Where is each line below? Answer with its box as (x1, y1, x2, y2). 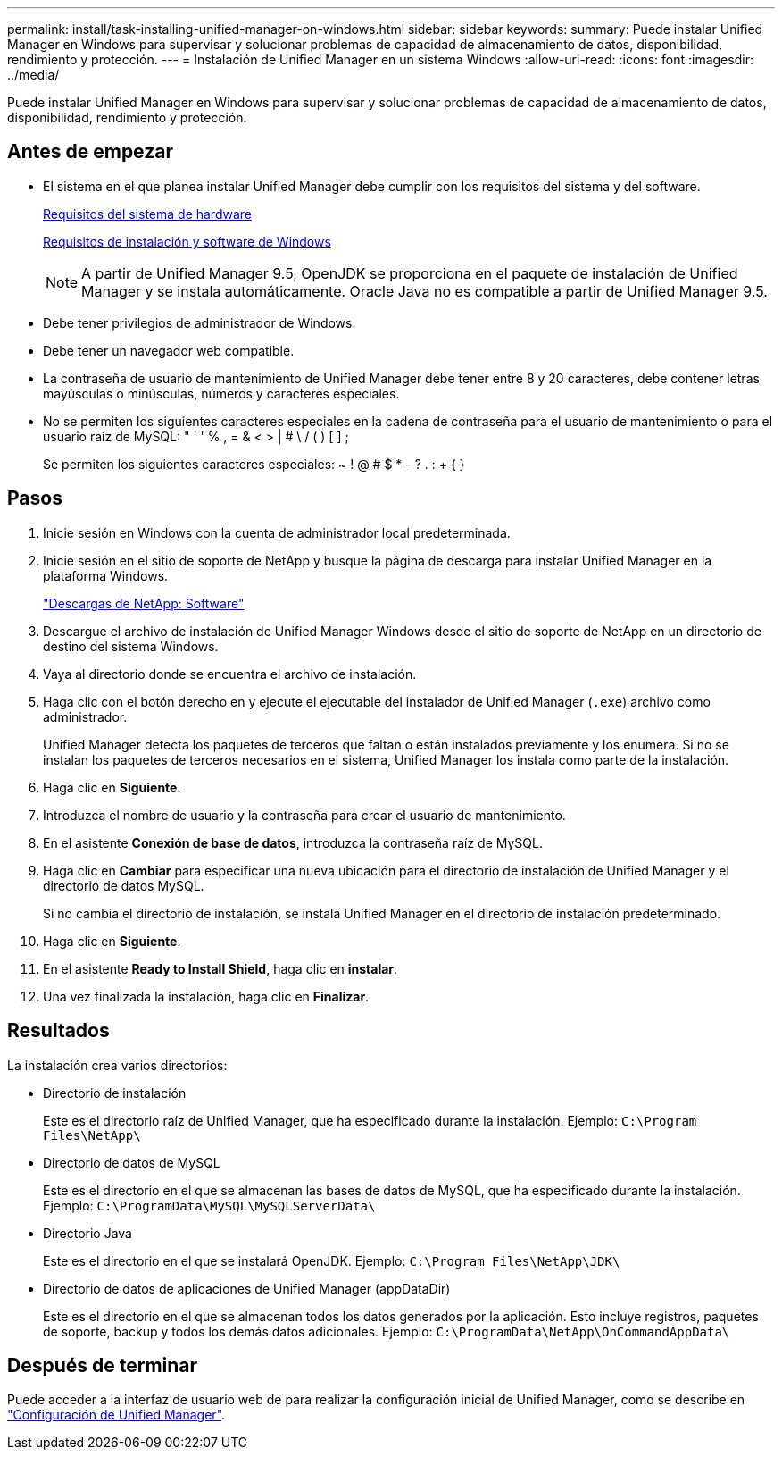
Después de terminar (7, 1353, 198, 1377)
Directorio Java (43, 1225, 132, 1241)
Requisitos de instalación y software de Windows (43, 233, 331, 249)
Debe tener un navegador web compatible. (43, 342, 295, 358)
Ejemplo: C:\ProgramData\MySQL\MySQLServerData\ (43, 1197, 376, 1213)
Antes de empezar (7, 140, 173, 163)
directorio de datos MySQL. (43, 877, 204, 893)
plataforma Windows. (43, 567, 169, 583)
